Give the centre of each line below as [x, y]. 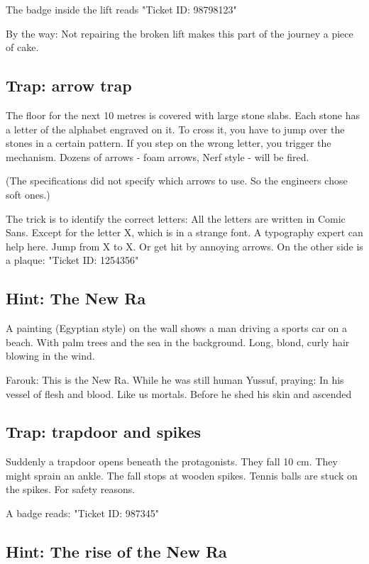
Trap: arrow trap [69, 85]
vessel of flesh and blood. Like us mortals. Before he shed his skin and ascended [179, 393]
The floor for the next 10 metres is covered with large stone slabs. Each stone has [183, 115]
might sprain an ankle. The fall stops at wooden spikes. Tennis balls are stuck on [182, 475]
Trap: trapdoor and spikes [103, 432]
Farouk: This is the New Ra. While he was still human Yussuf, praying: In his [175, 379]
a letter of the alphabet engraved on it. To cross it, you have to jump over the [175, 129]
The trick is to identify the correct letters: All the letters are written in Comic [176, 218]
